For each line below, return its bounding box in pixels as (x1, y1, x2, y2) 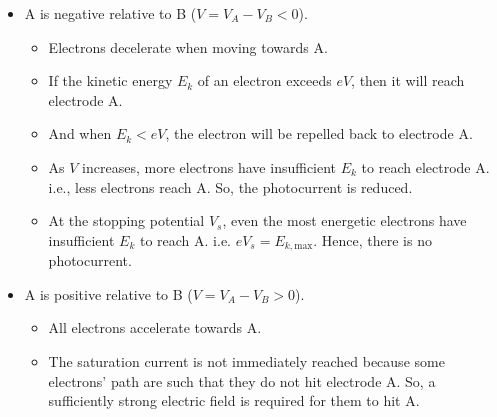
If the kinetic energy (48, 70, 173, 91)
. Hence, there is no (313, 229, 432, 250)
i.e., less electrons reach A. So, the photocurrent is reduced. (48, 176, 413, 197)
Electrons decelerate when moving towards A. (48, 36, 328, 57)
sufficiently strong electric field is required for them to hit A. (48, 390, 420, 411)
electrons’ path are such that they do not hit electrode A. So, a (48, 370, 436, 391)
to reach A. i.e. (139, 229, 231, 250)
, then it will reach (351, 70, 465, 91)
